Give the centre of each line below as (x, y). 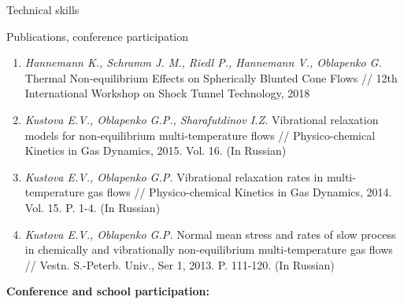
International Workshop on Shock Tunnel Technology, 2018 (167, 93)
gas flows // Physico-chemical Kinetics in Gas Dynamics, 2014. (240, 192)
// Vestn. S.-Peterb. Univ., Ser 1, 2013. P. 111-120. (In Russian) (180, 264)
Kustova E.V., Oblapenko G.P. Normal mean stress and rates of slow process (210, 234)
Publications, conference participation (97, 36)
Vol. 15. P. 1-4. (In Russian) (93, 207)
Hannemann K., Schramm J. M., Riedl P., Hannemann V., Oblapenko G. (203, 62)
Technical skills (43, 9)
